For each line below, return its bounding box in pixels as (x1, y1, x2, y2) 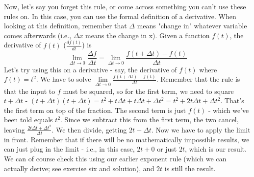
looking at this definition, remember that (4, 21, 127, 31)
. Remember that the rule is (156, 74, 240, 84)
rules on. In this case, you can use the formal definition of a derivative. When (4, 11, 236, 21)
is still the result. (164, 163, 216, 173)
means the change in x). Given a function (85, 30, 210, 40)
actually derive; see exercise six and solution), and (4, 163, 154, 173)
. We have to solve (36, 74, 91, 84)
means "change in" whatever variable (137, 21, 247, 31)
